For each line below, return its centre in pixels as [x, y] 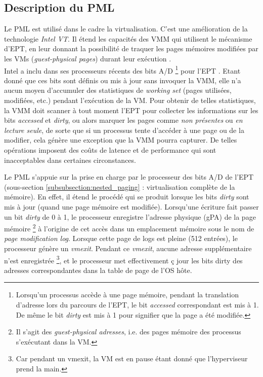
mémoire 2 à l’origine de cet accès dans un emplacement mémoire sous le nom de [129, 228]
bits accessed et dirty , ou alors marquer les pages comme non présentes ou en [123, 120]
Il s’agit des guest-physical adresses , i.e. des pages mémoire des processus [128, 332]
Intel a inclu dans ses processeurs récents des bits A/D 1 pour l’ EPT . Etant [122, 70]
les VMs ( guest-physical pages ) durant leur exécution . [88, 58]
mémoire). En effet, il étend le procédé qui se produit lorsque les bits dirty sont [127, 197]
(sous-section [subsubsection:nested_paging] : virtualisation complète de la [120, 186]
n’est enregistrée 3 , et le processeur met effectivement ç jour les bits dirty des [123, 259]
